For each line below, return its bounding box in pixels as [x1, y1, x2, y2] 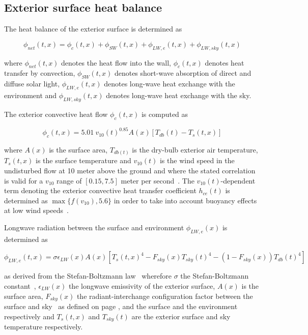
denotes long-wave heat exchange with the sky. [106, 89, 251, 100]
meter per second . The [121, 175, 194, 186]
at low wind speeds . [4, 205, 69, 216]
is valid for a [4, 175, 43, 186]
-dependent [220, 175, 256, 186]
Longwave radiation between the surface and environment [4, 222, 184, 232]
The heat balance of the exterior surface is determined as [4, 23, 182, 34]
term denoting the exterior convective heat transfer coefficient [4, 185, 197, 196]
